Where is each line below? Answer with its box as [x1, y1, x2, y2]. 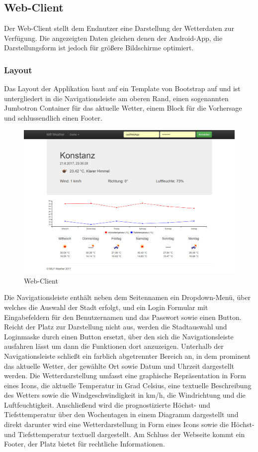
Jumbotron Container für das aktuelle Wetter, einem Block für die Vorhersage [4, 103, 242, 113]
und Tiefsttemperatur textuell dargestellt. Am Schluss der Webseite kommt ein [4, 429, 245, 439]
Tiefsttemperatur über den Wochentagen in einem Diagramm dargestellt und [4, 409, 239, 420]
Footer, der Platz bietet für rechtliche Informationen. [4, 439, 165, 449]
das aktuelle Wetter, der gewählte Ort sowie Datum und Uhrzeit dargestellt [4, 360, 234, 371]
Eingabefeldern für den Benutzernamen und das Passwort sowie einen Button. [4, 311, 242, 322]
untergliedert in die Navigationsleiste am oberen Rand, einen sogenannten [4, 93, 229, 103]
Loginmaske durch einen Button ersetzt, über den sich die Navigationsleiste [4, 331, 234, 341]
